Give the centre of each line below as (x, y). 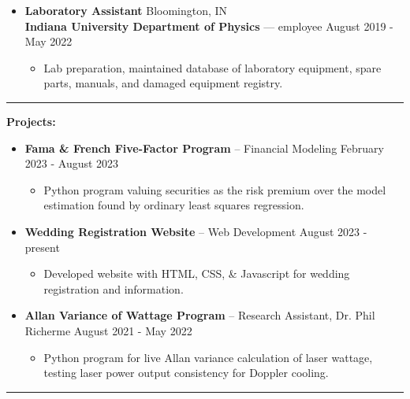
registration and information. (114, 288)
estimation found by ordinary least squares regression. (174, 205)
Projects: (31, 121)
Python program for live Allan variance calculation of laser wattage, (208, 357)
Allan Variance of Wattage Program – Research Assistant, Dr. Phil (200, 315)
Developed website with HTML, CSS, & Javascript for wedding (197, 273)
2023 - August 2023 (72, 163)
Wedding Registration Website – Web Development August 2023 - (196, 231)
